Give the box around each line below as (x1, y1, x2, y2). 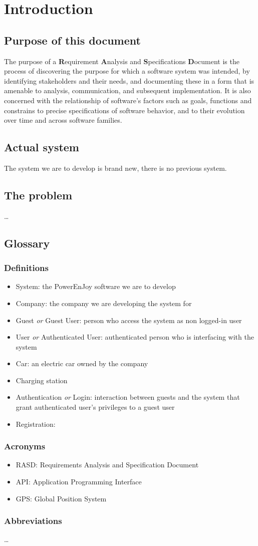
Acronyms (4, 440, 46, 452)
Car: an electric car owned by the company (16, 358, 148, 369)
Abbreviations (4, 514, 62, 527)
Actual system (4, 139, 79, 155)
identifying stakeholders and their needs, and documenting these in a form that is (4, 75, 254, 86)
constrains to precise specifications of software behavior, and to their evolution (4, 105, 245, 115)
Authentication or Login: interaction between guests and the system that (16, 392, 240, 402)
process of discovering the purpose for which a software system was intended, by (4, 66, 250, 76)
